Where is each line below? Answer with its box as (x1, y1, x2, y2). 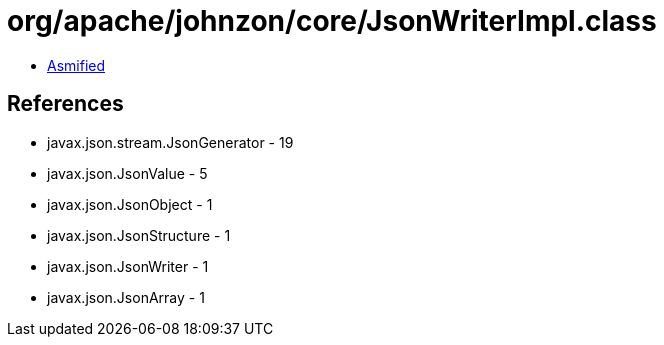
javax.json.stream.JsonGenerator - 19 (47, 133, 294, 151)
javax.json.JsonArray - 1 (47, 288, 205, 306)
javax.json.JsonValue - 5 (47, 164, 208, 182)
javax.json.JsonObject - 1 (47, 195, 213, 213)
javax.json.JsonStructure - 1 (47, 226, 231, 244)
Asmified (47, 56, 106, 74)
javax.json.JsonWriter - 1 (47, 257, 209, 275)
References (7, 91, 124, 117)
